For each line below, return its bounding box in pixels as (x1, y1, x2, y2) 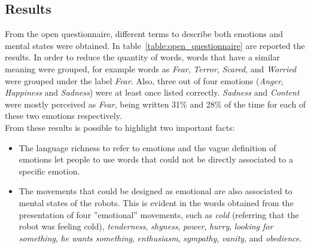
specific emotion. (19, 164, 80, 177)
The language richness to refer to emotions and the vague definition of (19, 141, 276, 154)
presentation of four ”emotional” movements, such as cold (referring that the (19, 208, 299, 221)
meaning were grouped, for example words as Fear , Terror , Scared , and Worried (5, 62, 297, 75)
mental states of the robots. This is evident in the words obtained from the (19, 196, 294, 209)
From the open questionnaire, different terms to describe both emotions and (5, 27, 283, 40)
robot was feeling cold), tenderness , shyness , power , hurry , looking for (19, 220, 273, 232)
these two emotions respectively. (5, 109, 122, 122)
